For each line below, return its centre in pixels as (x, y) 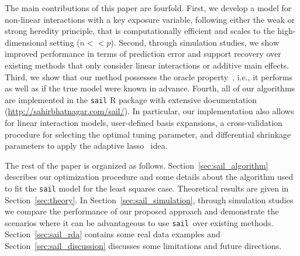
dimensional (26, 42)
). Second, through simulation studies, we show (195, 42)
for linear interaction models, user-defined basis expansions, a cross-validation (144, 122)
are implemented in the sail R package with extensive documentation (131, 99)
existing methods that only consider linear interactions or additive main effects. (147, 65)
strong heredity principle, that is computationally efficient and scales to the (140, 31)
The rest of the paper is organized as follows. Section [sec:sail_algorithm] (137, 165)
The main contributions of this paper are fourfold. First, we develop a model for (148, 8)
